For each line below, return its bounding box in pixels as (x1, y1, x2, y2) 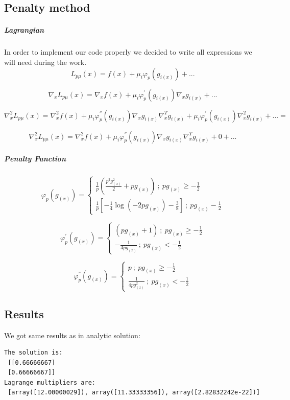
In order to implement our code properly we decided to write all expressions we (4, 46, 252, 57)
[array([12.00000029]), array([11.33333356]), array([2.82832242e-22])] (8, 389, 260, 396)
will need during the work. (4, 56, 87, 67)
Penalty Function (4, 153, 66, 164)
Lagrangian (4, 25, 44, 35)
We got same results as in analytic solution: (4, 330, 140, 340)
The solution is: (4, 349, 63, 357)
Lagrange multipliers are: (4, 379, 95, 386)
